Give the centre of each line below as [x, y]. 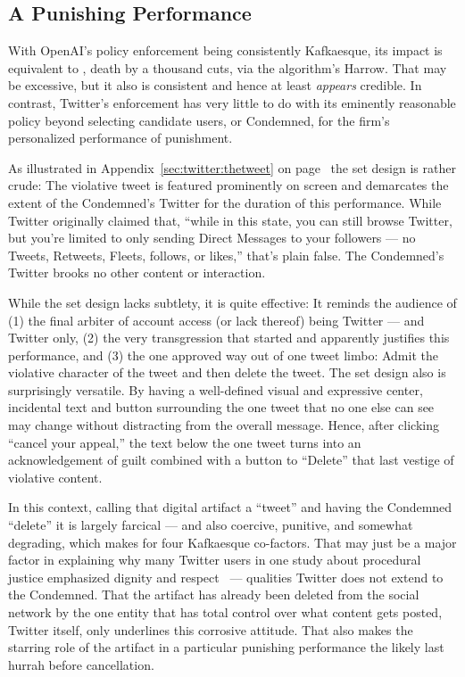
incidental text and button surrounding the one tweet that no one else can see [221, 407]
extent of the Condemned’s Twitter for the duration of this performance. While [225, 202]
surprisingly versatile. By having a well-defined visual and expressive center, [216, 389]
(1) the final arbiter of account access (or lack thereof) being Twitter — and [216, 320]
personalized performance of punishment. [120, 138]
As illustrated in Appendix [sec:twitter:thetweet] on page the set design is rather [232, 167]
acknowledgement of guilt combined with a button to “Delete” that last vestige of [231, 460]
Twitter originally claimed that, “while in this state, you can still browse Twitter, [230, 220]
